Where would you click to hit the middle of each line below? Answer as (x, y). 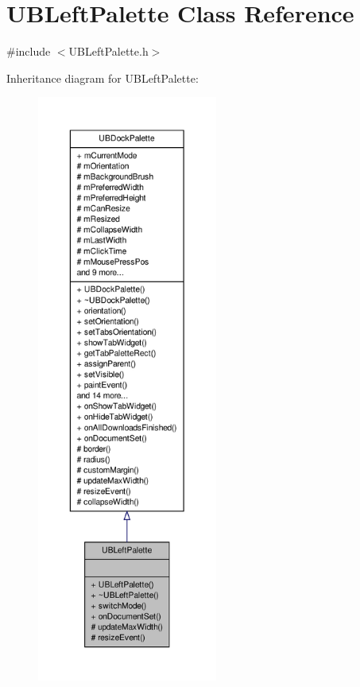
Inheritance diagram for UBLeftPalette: (103, 78)
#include (29, 51)
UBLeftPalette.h (108, 51)
